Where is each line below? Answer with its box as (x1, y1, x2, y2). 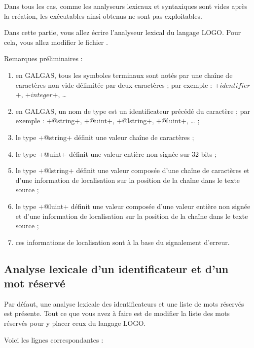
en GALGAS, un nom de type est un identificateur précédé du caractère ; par (15, 105, 250, 116)
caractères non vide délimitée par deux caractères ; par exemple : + (15, 79, 220, 90)
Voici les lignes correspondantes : (4, 334, 104, 345)
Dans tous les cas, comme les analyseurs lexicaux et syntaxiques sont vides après (4, 1, 248, 11)
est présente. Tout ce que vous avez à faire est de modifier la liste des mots (4, 308, 230, 318)
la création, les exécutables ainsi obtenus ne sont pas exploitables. (4, 10, 202, 21)
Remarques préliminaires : (4, 53, 83, 64)
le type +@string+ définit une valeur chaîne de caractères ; (15, 132, 194, 142)
